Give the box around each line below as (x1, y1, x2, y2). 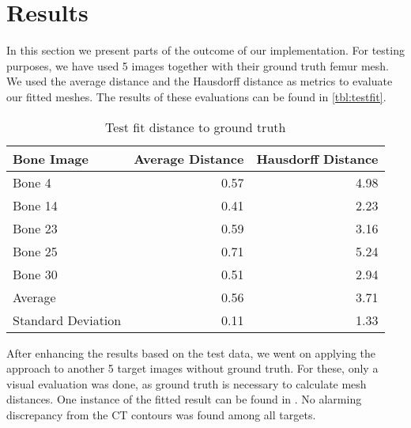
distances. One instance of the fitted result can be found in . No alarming (6, 391, 362, 407)
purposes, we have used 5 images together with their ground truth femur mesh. (6, 57, 389, 74)
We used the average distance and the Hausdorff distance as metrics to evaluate (6, 73, 393, 89)
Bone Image (13, 149, 89, 168)
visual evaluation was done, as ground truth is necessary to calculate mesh (6, 375, 367, 392)
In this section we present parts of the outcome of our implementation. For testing (6, 42, 405, 59)
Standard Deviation (13, 310, 122, 329)
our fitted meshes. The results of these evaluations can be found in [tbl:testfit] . (6, 88, 386, 104)
